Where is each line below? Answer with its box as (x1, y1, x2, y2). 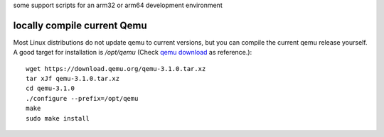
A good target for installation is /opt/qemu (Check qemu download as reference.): (13, 48, 252, 57)
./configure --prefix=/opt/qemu (26, 94, 139, 102)
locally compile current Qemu (13, 19, 147, 31)
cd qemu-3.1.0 (26, 84, 75, 92)
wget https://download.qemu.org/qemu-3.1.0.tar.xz (26, 65, 206, 72)
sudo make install (26, 114, 90, 122)
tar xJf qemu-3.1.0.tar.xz (26, 75, 120, 83)
